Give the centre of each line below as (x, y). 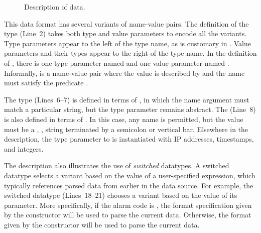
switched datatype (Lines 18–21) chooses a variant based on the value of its (121, 195)
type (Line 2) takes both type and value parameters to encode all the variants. (125, 33)
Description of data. (55, 7)
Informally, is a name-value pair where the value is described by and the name (124, 73)
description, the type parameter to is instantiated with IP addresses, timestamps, (129, 139)
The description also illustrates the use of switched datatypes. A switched (117, 165)
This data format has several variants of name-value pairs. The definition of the (126, 23)
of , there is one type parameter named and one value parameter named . (117, 63)
